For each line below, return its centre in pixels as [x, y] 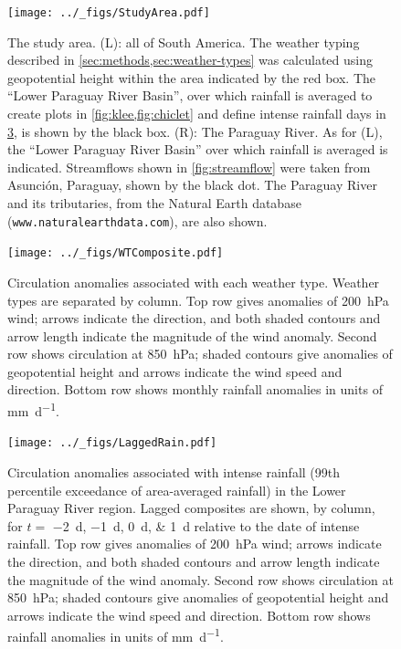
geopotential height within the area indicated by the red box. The [191, 77]
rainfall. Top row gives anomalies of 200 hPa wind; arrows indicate [195, 544]
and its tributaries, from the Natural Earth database [154, 203]
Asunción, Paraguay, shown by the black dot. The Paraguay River [192, 185]
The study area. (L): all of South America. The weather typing [184, 42]
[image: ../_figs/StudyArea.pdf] [109, 13]
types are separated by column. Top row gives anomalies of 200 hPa [198, 300]
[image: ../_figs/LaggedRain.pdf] [112, 443]
